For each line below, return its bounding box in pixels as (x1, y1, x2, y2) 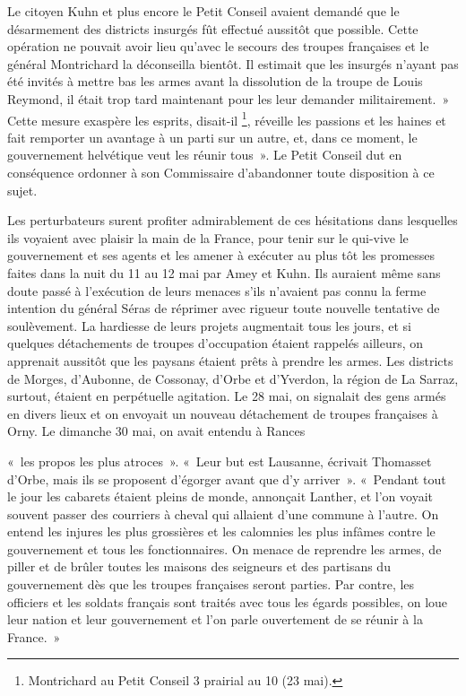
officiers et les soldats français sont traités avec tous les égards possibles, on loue (7, 592, 448, 611)
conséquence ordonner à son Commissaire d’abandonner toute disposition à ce (7, 163, 435, 181)
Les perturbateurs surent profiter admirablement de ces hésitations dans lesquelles (7, 211, 458, 230)
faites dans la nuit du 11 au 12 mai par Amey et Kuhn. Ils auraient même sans (7, 263, 441, 282)
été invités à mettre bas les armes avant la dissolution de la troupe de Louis (7, 72, 423, 91)
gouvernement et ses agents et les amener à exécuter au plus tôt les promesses (7, 246, 436, 265)
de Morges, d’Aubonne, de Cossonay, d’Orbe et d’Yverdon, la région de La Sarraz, (7, 369, 459, 387)
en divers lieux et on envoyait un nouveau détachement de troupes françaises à (7, 404, 438, 422)
